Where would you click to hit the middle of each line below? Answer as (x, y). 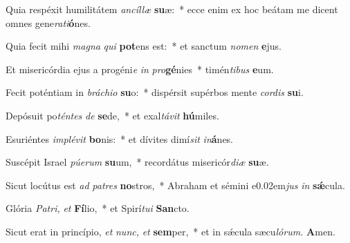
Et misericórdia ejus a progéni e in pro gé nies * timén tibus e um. (140, 69)
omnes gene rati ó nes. (48, 22)
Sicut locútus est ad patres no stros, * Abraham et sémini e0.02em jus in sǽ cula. (175, 185)
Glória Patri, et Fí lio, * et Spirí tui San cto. (98, 208)
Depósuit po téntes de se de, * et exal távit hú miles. (112, 115)
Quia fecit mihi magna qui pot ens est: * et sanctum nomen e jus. (144, 46)
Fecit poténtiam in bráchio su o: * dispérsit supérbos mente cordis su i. (155, 92)
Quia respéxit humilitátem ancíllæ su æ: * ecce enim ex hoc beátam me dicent (172, 9)
